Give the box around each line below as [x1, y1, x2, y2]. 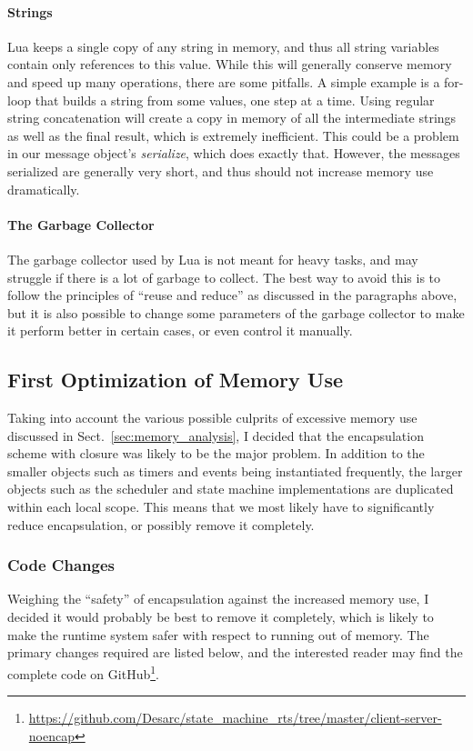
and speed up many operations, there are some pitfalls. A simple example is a [7, 72, 440, 91]
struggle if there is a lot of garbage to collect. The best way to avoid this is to [7, 267, 441, 286]
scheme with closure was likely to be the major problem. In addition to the [7, 444, 425, 463]
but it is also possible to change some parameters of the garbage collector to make [7, 303, 465, 322]
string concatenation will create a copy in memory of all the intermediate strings [7, 108, 457, 127]
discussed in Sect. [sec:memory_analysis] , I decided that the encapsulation [7, 426, 424, 445]
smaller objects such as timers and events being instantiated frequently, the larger [7, 461, 463, 480]
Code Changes [7, 554, 115, 576]
